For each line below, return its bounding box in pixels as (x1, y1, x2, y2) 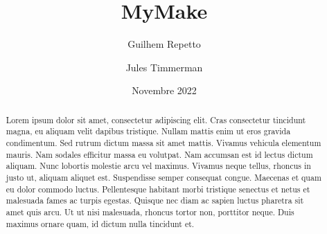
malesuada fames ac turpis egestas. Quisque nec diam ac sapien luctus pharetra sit (6, 195, 304, 206)
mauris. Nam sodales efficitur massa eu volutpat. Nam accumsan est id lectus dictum (6, 148, 313, 160)
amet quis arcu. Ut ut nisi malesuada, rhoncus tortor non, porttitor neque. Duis (6, 206, 294, 217)
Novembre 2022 (132, 83, 197, 98)
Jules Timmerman (125, 60, 203, 74)
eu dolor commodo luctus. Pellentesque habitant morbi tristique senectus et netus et (6, 183, 310, 195)
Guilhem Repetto (127, 37, 201, 51)
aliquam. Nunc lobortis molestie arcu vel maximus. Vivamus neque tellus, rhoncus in (6, 160, 311, 172)
